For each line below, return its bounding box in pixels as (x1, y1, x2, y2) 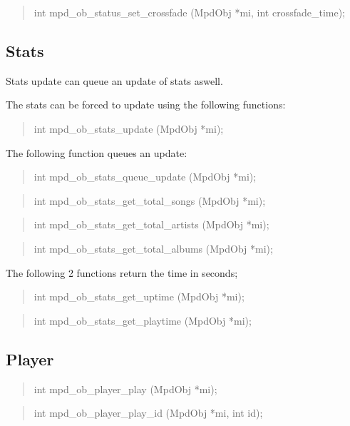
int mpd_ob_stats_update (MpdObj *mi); (34, 121, 224, 136)
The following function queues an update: (6, 145, 187, 160)
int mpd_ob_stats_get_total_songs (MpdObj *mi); (34, 193, 266, 208)
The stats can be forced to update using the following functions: (6, 97, 286, 112)
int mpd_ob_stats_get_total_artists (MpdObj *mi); (34, 217, 269, 232)
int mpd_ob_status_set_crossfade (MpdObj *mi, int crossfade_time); (34, 5, 345, 19)
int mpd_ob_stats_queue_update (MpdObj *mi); (34, 169, 257, 184)
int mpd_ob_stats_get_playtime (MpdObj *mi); (34, 313, 252, 328)
